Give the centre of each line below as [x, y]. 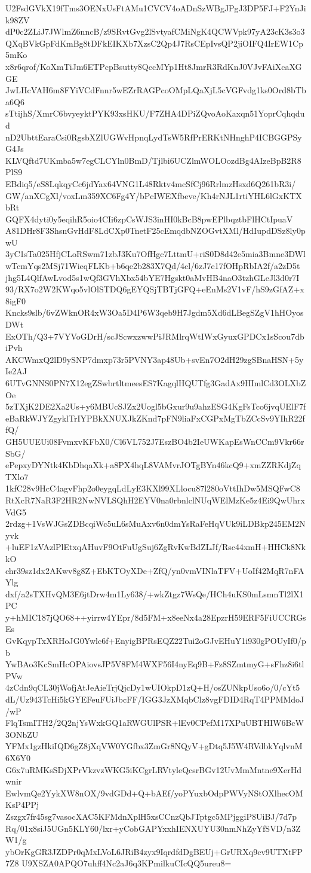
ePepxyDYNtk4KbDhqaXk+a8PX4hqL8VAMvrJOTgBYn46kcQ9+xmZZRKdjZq [153, 465]
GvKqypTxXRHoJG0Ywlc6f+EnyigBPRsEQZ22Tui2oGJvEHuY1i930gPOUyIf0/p [156, 641]
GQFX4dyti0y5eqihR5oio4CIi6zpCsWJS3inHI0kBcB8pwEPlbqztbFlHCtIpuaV [149, 219]
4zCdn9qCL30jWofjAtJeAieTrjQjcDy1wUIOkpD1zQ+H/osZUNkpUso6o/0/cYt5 [153, 687]
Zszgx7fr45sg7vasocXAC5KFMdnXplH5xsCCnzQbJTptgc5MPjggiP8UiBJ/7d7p [151, 816]
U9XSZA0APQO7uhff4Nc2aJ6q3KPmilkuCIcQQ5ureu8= [127, 863]
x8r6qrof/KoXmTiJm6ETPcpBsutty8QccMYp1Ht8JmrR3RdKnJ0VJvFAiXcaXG [154, 66]
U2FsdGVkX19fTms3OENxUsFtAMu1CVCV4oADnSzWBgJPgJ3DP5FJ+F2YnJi [156, 8]
